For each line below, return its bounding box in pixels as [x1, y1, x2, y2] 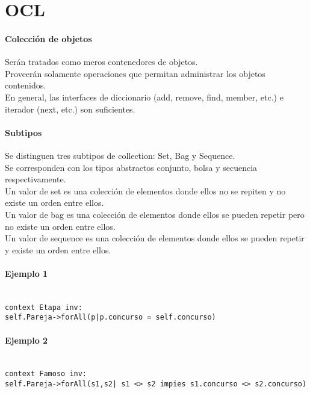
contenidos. [5, 79, 46, 91]
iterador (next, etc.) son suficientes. [5, 102, 135, 115]
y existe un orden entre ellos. [5, 243, 111, 256]
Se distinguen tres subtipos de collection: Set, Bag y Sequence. [5, 149, 235, 161]
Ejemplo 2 [5, 333, 48, 346]
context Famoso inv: [5, 370, 87, 379]
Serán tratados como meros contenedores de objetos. [5, 55, 198, 68]
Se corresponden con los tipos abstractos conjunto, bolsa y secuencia [5, 161, 258, 173]
